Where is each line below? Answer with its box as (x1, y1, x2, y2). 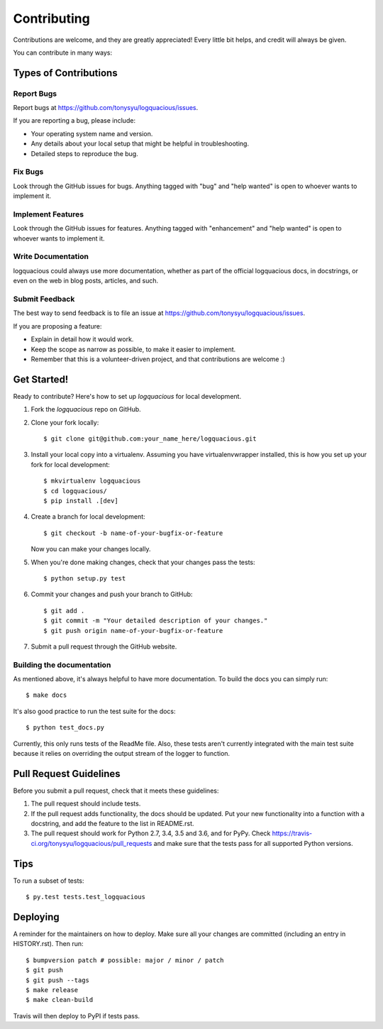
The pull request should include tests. (30, 799, 141, 808)
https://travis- (272, 829, 313, 837)
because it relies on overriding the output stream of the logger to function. (13, 749, 231, 757)
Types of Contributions (13, 67, 118, 79)
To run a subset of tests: (13, 876, 84, 885)
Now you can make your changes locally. (30, 545, 151, 554)
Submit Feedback (13, 295, 75, 304)
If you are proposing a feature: (13, 321, 102, 330)
